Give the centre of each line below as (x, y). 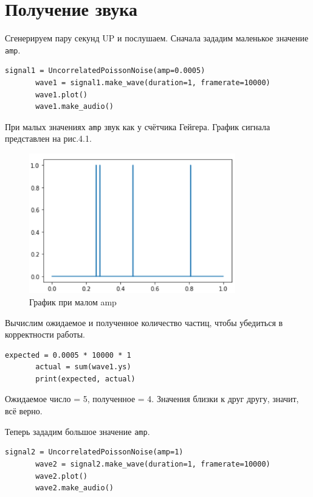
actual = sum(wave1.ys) (83, 367)
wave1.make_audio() (74, 107)
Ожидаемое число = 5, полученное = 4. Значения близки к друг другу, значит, (152, 399)
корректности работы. (45, 334)
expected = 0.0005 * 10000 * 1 (68, 355)
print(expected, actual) (85, 379)
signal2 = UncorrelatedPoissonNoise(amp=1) (94, 452)
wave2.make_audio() (74, 488)
